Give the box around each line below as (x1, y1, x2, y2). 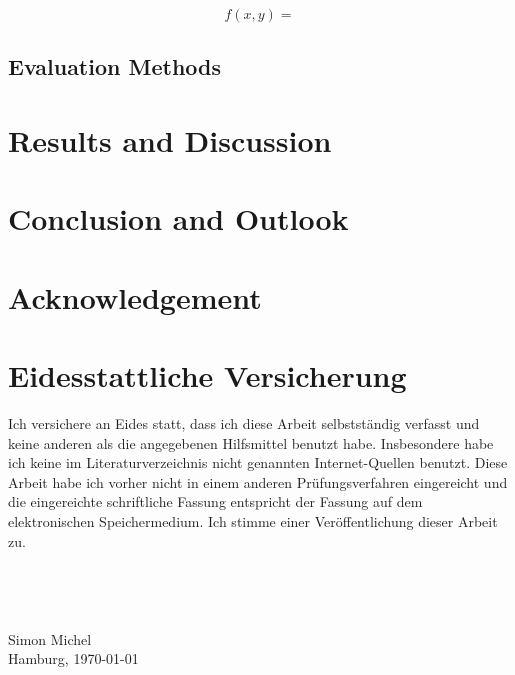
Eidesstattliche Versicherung (8, 355, 407, 396)
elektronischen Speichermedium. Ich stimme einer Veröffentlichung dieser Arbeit (8, 511, 498, 531)
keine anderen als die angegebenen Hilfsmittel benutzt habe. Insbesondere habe (8, 432, 494, 453)
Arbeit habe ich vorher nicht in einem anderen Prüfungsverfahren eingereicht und (8, 471, 508, 492)
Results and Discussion (8, 119, 332, 160)
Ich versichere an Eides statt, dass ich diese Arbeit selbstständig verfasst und (8, 413, 480, 434)
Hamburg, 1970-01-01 (8, 648, 139, 669)
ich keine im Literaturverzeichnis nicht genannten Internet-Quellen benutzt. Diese (8, 452, 508, 473)
